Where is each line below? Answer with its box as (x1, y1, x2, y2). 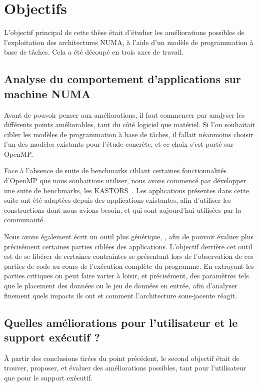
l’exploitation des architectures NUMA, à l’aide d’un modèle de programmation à (4, 37, 253, 47)
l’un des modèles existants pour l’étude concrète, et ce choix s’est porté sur (4, 139, 234, 149)
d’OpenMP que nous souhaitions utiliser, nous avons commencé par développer (4, 175, 246, 186)
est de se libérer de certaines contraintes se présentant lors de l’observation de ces (4, 251, 253, 261)
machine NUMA (4, 86, 91, 101)
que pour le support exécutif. (4, 372, 93, 382)
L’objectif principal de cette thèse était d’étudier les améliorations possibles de (4, 27, 244, 38)
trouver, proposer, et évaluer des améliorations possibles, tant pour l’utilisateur (4, 362, 246, 373)
